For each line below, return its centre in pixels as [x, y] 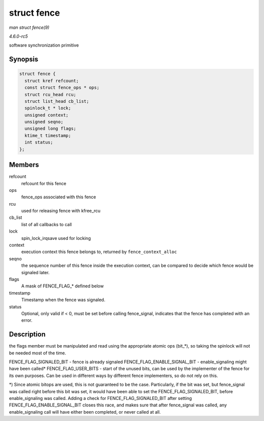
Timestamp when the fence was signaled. [63, 300]
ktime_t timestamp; [48, 135]
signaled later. [35, 272]
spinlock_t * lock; [48, 108]
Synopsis [24, 59]
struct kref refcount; [52, 81]
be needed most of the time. [37, 353]
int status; [39, 142]
